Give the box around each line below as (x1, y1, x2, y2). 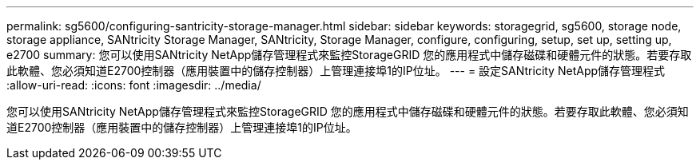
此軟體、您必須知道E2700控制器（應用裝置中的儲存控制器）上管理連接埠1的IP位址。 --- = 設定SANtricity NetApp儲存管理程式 (6, 64, 666, 77)
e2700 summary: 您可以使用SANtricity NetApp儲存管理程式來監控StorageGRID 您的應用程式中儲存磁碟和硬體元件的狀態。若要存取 (6, 48, 692, 61)
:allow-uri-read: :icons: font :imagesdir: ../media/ (6, 78, 261, 92)
